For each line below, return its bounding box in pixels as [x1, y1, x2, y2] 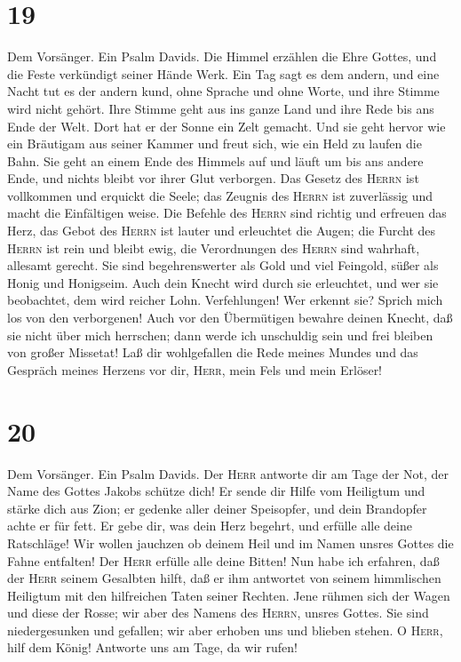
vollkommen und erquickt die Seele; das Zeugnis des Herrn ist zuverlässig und [7, 186, 433, 204]
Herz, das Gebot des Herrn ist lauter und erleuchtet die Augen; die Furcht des [7, 221, 436, 240]
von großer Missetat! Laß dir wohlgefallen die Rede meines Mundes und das [7, 343, 418, 362]
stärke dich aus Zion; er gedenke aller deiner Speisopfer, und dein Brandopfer [7, 498, 427, 517]
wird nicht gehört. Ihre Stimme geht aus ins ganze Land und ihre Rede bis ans [7, 99, 434, 117]
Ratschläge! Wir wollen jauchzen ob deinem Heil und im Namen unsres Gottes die [7, 533, 454, 552]
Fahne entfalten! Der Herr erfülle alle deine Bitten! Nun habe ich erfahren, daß [7, 551, 440, 570]
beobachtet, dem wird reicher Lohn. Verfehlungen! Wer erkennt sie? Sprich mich [7, 291, 443, 309]
